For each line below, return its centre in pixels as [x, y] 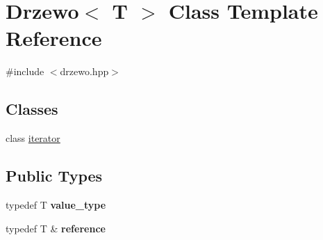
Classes [32, 109]
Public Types [54, 176]
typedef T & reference [56, 228]
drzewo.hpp [84, 71]
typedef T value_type [56, 204]
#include [25, 71]
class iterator [33, 138]
